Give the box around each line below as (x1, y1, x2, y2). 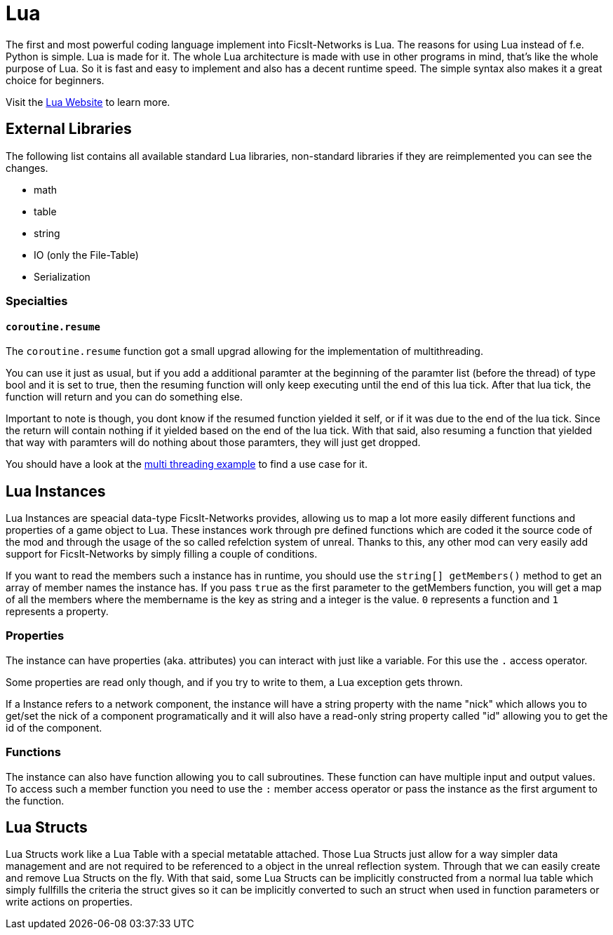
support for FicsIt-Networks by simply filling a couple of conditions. (6, 548, 318, 560)
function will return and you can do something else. (6, 391, 243, 403)
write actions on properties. (6, 896, 133, 908)
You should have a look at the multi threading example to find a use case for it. (6, 458, 368, 471)
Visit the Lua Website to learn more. (6, 95, 170, 108)
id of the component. (6, 721, 102, 734)
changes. (6, 161, 48, 174)
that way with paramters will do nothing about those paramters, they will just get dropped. (6, 436, 421, 449)
